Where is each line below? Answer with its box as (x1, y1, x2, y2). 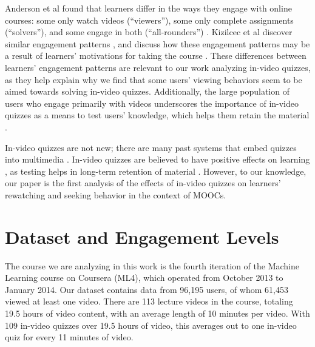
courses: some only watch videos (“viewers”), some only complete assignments (5, 13, 294, 26)
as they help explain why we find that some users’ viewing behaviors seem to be (5, 73, 302, 86)
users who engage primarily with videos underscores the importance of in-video (5, 96, 299, 109)
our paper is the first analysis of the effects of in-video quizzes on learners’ (5, 177, 281, 189)
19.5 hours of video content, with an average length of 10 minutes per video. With (5, 307, 310, 319)
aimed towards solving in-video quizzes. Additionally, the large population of (5, 85, 290, 98)
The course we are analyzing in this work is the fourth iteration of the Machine (5, 259, 299, 272)
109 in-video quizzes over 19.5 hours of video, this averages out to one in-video (5, 318, 297, 331)
